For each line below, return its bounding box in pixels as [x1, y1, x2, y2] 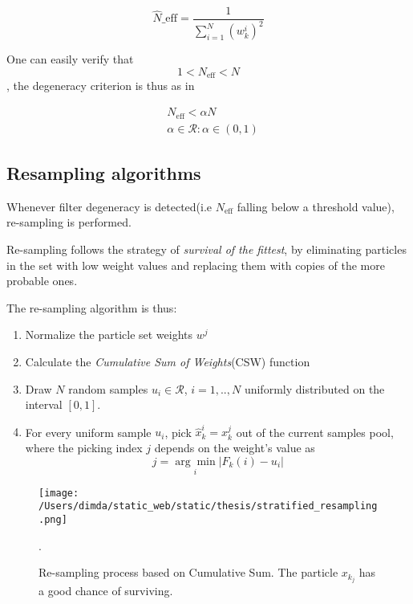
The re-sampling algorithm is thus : [6, 299, 177, 316]
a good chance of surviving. [38, 582, 173, 599]
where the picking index [25, 439, 143, 456]
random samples [68, 380, 148, 397]
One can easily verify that [6, 51, 134, 67]
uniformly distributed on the [244, 380, 385, 397]
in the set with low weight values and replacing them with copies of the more [6, 256, 385, 273]
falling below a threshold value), [237, 198, 395, 214]
